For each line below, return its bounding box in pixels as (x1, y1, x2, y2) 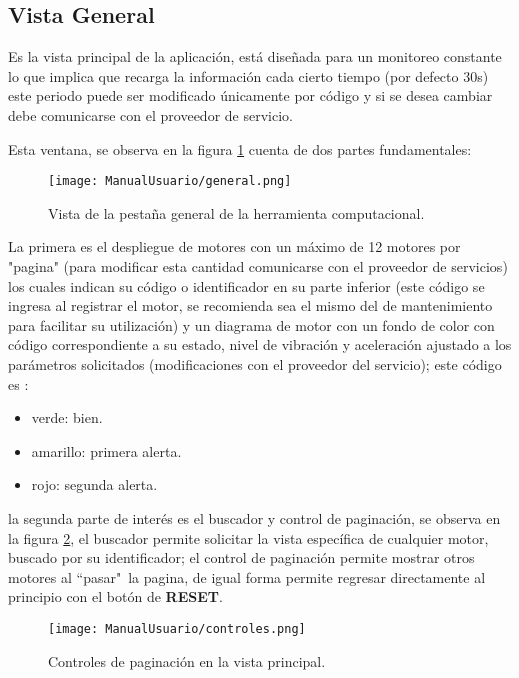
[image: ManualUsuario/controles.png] (48, 621, 306, 636)
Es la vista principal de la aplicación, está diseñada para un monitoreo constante (8, 46, 502, 67)
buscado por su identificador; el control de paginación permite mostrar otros (8, 547, 475, 568)
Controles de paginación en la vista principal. (48, 650, 326, 671)
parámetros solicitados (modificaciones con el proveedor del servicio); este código (8, 353, 502, 374)
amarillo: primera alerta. (31, 440, 182, 461)
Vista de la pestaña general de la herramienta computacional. (48, 202, 425, 223)
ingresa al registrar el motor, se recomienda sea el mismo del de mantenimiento (8, 295, 493, 316)
